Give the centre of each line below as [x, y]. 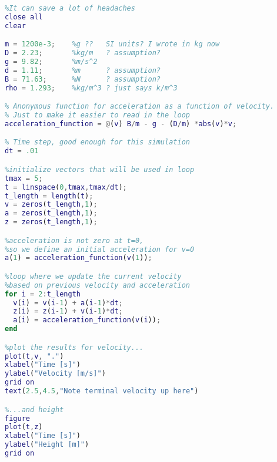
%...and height [34, 409]
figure [17, 418]
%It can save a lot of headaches [70, 8]
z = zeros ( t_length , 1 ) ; [51, 222]
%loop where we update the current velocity [93, 276]
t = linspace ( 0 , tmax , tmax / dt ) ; [66, 187]
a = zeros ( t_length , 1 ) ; [51, 213]
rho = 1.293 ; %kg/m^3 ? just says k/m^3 [91, 88]
